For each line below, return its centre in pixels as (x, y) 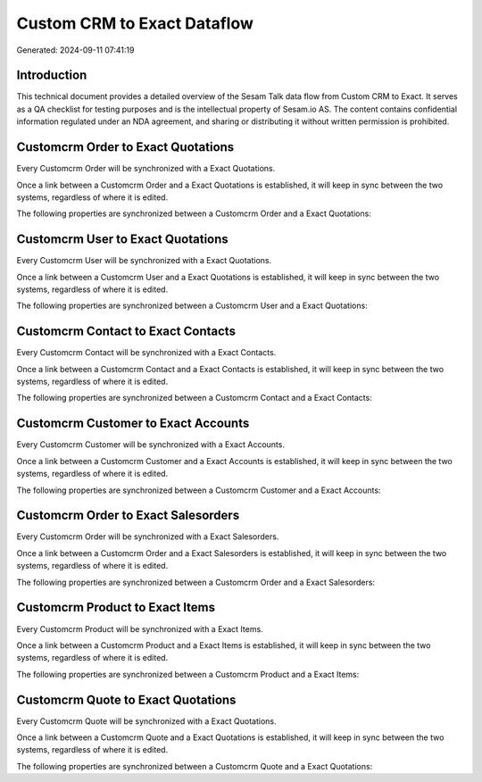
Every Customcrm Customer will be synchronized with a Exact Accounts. (151, 445)
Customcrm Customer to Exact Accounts (133, 424)
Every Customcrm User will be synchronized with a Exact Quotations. (144, 261)
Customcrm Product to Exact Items (116, 607)
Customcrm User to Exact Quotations (123, 240)
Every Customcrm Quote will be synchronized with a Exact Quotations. (146, 721)
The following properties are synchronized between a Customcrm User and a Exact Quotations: (192, 306)
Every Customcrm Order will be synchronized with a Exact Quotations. (146, 169)
